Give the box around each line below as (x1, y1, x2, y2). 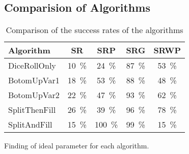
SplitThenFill (8, 103, 56, 115)
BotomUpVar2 (8, 88, 60, 101)
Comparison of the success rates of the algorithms (6, 23, 183, 36)
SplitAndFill (8, 118, 52, 130)
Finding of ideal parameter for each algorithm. (4, 140, 149, 150)
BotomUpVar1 (8, 74, 60, 86)
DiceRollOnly (8, 59, 56, 71)
